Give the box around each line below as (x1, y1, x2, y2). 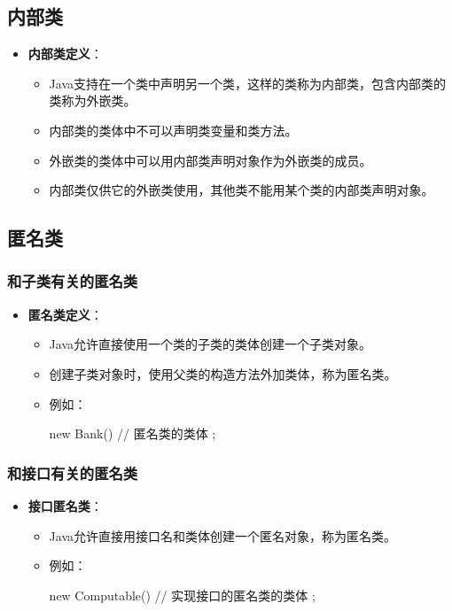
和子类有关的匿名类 (7, 270, 138, 292)
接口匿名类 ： (27, 496, 103, 514)
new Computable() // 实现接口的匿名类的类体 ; (49, 585, 316, 604)
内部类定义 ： (27, 44, 103, 63)
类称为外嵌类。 (49, 91, 136, 110)
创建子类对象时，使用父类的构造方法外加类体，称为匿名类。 (49, 364, 397, 383)
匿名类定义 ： (27, 305, 103, 323)
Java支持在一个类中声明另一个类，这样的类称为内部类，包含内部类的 (49, 73, 447, 92)
